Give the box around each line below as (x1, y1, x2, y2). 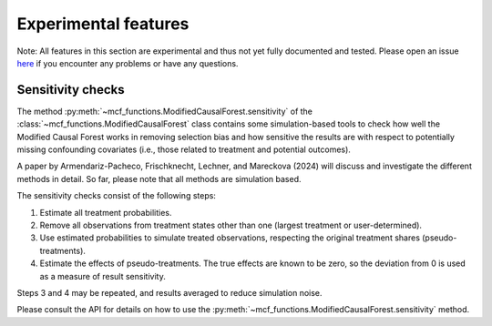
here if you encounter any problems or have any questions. (16, 57, 239, 68)
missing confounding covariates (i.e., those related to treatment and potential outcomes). (16, 144, 351, 155)
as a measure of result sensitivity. (39, 270, 166, 281)
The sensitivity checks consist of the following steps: (16, 190, 216, 201)
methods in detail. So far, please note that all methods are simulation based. (16, 173, 302, 184)
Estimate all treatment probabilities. (39, 207, 172, 218)
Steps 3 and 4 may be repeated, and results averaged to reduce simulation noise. (16, 287, 323, 298)
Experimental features (16, 14, 190, 34)
